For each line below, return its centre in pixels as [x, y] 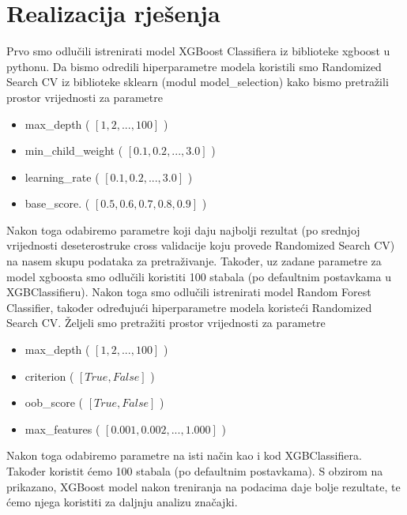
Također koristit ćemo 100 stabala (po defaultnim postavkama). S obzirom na [195, 471]
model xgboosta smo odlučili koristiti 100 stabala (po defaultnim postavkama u [199, 276]
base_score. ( [57, 203]
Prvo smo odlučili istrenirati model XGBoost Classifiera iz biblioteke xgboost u [198, 51]
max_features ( [62, 429]
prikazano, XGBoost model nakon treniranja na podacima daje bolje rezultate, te [203, 486]
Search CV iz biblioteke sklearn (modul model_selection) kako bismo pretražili [198, 82]
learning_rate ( [62, 177]
